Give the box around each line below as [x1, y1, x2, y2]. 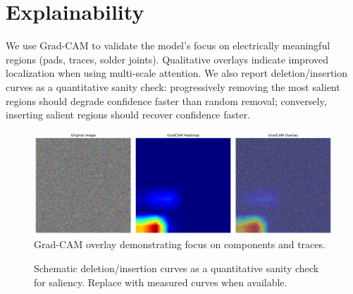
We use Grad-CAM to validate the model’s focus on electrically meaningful [6, 38, 330, 53]
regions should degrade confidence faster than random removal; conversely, [6, 93, 327, 108]
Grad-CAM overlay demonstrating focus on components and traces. [34, 237, 326, 252]
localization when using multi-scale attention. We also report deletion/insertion [6, 66, 347, 80]
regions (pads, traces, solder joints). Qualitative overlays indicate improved [6, 51, 328, 66]
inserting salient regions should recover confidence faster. [6, 107, 251, 122]
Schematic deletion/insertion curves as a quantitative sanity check [34, 261, 319, 276]
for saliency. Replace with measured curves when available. [34, 274, 287, 289]
